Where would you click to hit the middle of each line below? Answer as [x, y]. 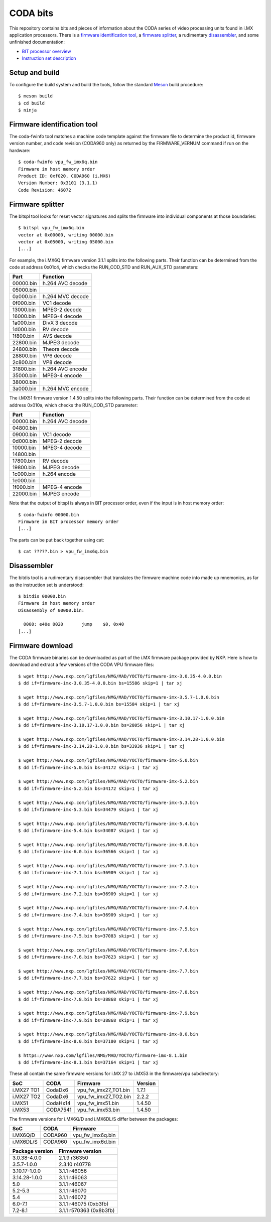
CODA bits [31, 13]
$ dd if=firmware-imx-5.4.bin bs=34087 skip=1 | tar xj [88, 831]
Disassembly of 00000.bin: [51, 610]
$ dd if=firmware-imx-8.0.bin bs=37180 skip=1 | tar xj [88, 1041]
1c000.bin [24, 474]
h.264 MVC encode [66, 389]
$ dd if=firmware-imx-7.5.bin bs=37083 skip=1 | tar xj [88, 936]
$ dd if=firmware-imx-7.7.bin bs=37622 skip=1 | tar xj [88, 978]
